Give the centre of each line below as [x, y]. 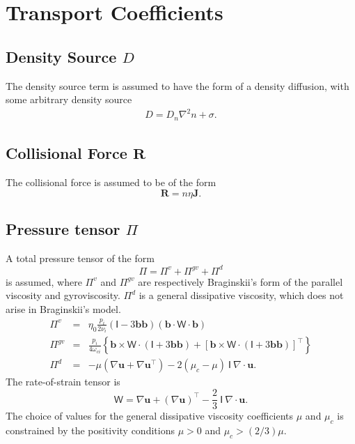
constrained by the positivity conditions [90, 430]
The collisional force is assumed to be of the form [111, 182]
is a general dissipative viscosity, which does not [241, 295]
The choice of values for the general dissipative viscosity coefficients [150, 416]
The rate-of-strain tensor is [63, 382]
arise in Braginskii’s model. [63, 309]
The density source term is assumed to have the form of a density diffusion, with [177, 85]
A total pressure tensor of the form [80, 258]
